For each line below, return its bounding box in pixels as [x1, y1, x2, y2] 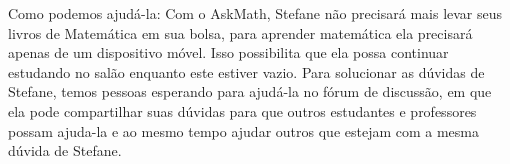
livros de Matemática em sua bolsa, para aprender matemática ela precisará [8, 22, 473, 43]
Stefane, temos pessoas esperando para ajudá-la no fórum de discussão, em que [8, 81, 492, 102]
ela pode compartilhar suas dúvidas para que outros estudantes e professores [8, 100, 477, 121]
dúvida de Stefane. [8, 140, 122, 161]
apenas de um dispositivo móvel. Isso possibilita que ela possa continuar [8, 42, 449, 63]
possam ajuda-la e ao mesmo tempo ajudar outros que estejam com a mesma [8, 120, 480, 141]
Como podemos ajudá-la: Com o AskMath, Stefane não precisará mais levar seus [8, 3, 503, 23]
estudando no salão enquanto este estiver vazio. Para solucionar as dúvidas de [8, 61, 485, 82]
